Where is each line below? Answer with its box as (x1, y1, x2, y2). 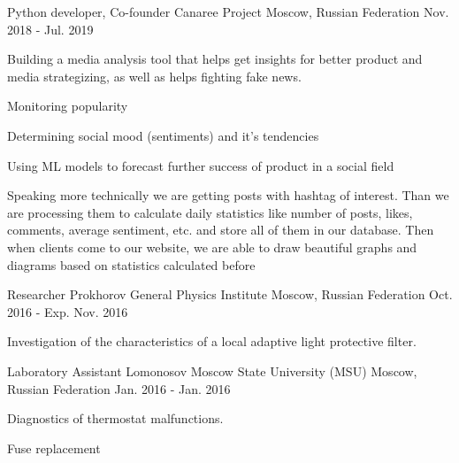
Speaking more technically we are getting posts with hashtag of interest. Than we (7, 186, 449, 204)
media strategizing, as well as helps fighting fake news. (7, 66, 302, 85)
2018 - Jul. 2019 (7, 19, 94, 38)
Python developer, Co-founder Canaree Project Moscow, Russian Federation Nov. (7, 3, 449, 20)
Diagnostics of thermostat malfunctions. (7, 409, 224, 428)
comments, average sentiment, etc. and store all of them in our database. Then (7, 220, 434, 239)
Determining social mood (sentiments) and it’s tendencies (7, 126, 319, 144)
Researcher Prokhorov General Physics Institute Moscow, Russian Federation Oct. (7, 285, 453, 304)
